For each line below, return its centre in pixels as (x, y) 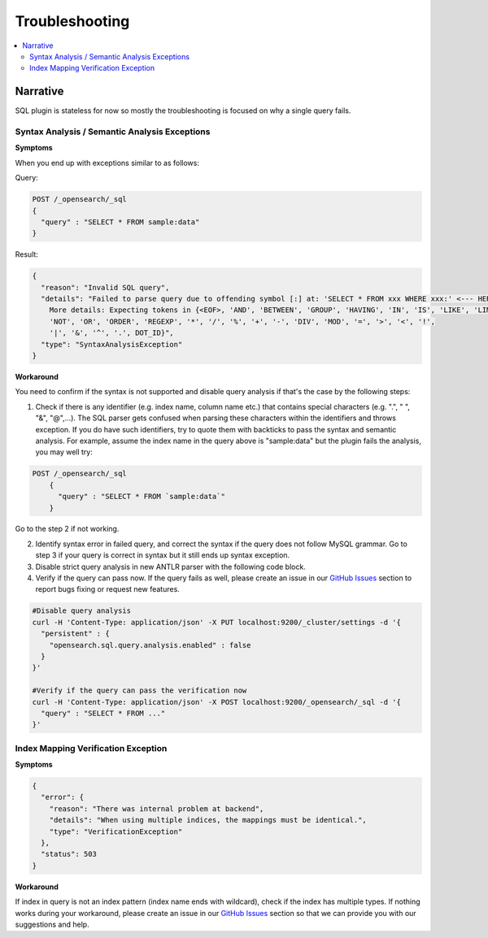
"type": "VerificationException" (116, 832)
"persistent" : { (75, 634)
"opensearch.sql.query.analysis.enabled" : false (150, 645)
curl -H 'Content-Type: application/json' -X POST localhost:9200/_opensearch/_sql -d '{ (217, 702)
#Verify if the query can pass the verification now (139, 690)
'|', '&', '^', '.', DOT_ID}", (111, 333)
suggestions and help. (52, 924)
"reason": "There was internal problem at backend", (157, 808)
